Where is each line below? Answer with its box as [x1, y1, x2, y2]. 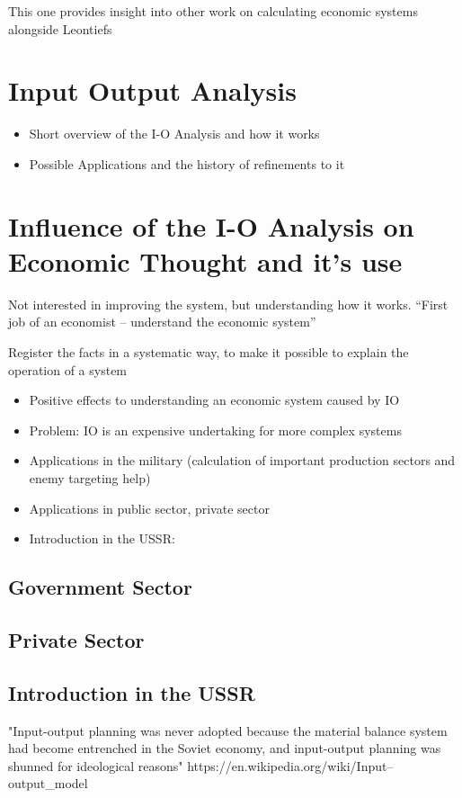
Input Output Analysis [8, 72, 297, 109]
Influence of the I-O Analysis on [8, 207, 414, 244]
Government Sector [8, 573, 192, 601]
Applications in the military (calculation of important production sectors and [29, 451, 456, 470]
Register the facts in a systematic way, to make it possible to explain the [8, 343, 409, 361]
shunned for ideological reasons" [8, 756, 183, 775]
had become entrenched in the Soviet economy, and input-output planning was [8, 739, 441, 758]
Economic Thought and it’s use [8, 242, 403, 279]
